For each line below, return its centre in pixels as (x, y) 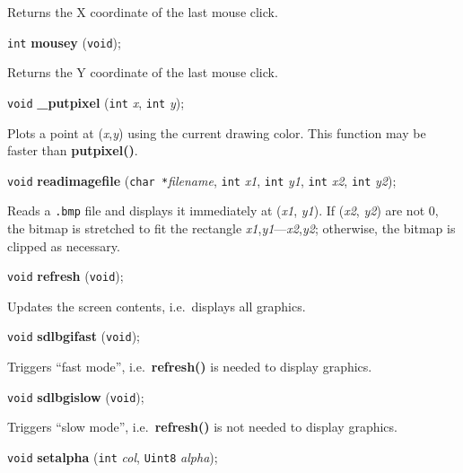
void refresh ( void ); (66, 276)
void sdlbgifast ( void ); (74, 336)
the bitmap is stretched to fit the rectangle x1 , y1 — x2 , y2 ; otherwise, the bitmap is (231, 228)
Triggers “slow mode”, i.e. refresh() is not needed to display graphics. (202, 427)
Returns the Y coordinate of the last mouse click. (143, 72)
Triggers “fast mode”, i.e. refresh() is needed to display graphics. (190, 367)
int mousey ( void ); (64, 42)
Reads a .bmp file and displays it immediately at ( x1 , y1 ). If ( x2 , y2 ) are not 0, (223, 210)
